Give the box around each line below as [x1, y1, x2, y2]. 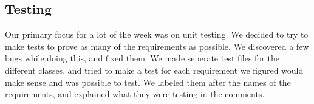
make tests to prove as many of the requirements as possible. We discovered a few [5, 40, 309, 52]
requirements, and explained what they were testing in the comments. [5, 88, 265, 100]
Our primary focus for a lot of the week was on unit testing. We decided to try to [5, 28, 309, 41]
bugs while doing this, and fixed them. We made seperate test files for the [5, 52, 279, 64]
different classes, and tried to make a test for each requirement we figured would [5, 63, 304, 76]
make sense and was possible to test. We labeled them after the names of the [5, 75, 291, 88]
